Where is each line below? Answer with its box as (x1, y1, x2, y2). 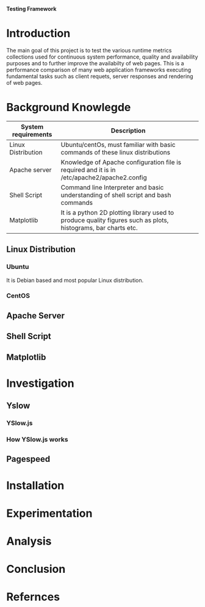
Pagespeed (6, 454, 51, 464)
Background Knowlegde (6, 101, 131, 115)
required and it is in (60, 165, 116, 174)
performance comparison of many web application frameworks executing (6, 66, 192, 73)
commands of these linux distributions (60, 148, 171, 156)
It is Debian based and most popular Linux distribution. (6, 276, 144, 284)
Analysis (6, 534, 52, 548)
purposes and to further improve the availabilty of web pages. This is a (6, 59, 184, 66)
